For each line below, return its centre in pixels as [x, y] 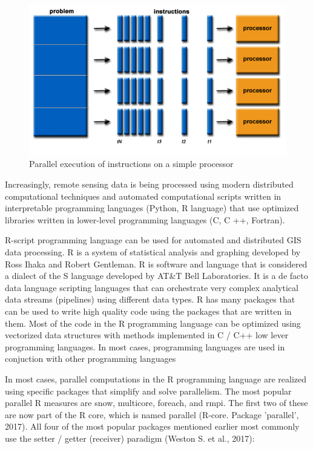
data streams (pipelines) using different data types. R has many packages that [150, 299]
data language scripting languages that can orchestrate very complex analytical [152, 287]
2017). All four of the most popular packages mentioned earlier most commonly [152, 426]
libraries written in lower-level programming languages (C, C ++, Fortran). [145, 219]
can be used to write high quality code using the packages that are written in [148, 311]
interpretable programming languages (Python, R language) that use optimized [152, 208]
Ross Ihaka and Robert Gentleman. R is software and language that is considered [156, 264]
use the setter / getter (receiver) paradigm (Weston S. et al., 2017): [130, 438]
